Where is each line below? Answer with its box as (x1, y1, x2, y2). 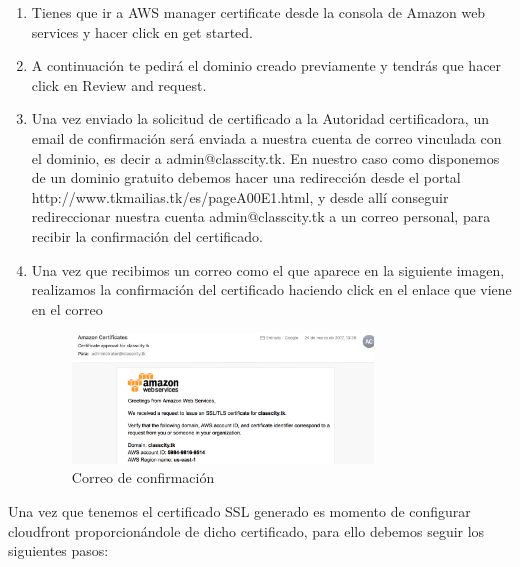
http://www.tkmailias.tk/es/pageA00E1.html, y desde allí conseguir (31, 186, 449, 207)
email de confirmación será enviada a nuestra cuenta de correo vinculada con (31, 127, 502, 148)
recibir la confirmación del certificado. (31, 225, 263, 246)
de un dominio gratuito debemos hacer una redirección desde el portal (31, 167, 461, 188)
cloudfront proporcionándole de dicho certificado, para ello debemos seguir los (8, 520, 485, 541)
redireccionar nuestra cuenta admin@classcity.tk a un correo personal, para (31, 206, 491, 227)
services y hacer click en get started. (31, 21, 253, 42)
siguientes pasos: (8, 540, 109, 561)
